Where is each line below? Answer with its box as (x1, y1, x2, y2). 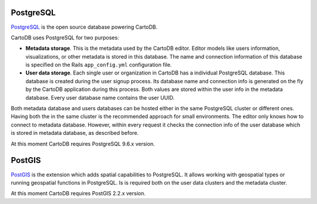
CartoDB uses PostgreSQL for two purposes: (11, 34, 120, 41)
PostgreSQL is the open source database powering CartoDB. (11, 23, 158, 30)
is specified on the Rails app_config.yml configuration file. (25, 62, 172, 69)
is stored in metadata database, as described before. (11, 130, 139, 137)
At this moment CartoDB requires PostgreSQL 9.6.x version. (11, 140, 155, 147)
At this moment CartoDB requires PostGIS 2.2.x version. (11, 190, 146, 197)
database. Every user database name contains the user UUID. (25, 94, 175, 101)
